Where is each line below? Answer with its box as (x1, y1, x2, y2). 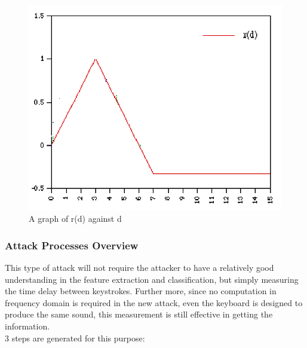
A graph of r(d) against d (29, 212, 122, 225)
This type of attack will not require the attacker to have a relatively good (5, 261, 274, 273)
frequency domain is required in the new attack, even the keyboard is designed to (5, 296, 303, 309)
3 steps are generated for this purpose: (5, 331, 145, 344)
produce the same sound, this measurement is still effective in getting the (5, 308, 273, 320)
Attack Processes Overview (5, 237, 139, 252)
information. (5, 319, 50, 332)
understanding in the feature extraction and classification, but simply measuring (5, 273, 299, 285)
